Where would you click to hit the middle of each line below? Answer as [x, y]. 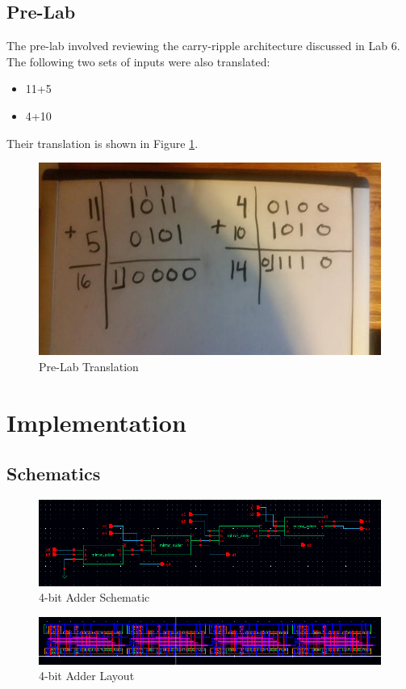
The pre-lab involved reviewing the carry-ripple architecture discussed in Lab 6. [203, 46]
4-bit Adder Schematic [94, 597]
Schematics [54, 473]
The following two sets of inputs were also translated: [138, 61]
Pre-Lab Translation [89, 366]
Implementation [96, 422]
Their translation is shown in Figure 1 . [103, 143]
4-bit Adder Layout [87, 676]
